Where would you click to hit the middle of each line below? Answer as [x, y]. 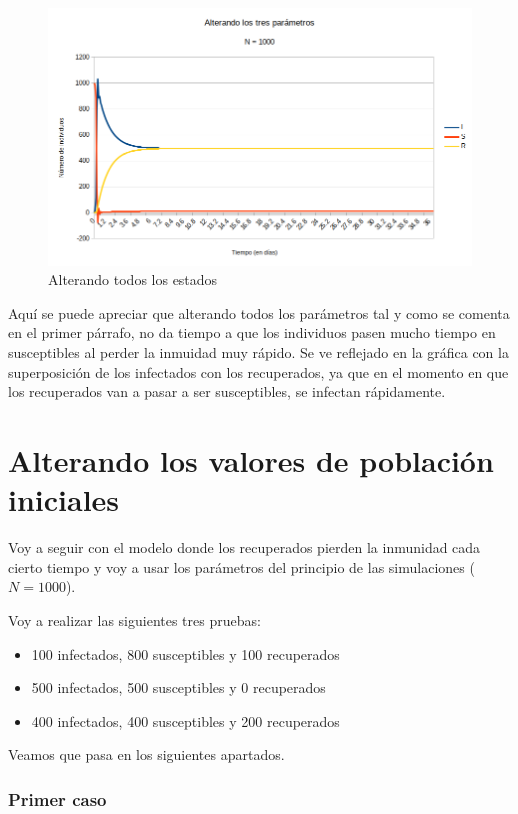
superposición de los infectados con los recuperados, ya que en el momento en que [258, 371]
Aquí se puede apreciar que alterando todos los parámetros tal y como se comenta [259, 312]
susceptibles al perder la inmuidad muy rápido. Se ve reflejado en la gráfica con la [258, 352]
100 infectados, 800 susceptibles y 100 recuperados [185, 653]
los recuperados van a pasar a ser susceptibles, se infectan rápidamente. [227, 391]
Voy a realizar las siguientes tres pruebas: [134, 619]
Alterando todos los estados [133, 279]
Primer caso [57, 798]
